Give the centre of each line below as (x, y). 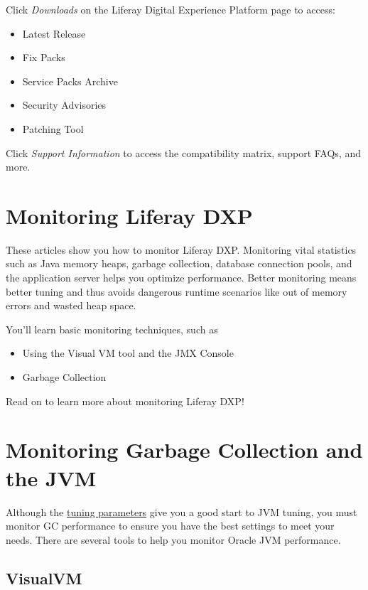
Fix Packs (44, 57)
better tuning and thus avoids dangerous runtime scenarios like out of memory (177, 291)
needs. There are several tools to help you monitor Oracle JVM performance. (173, 539)
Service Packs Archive (70, 81)
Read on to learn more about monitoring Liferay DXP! (125, 401)
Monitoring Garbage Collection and (184, 450)
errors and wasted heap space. (71, 305)
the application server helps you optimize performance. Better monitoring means (181, 278)
